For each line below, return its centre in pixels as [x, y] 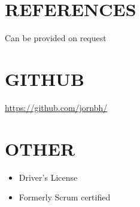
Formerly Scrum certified [65, 197]
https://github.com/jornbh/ [56, 107]
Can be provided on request [56, 38]
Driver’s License [48, 177]
